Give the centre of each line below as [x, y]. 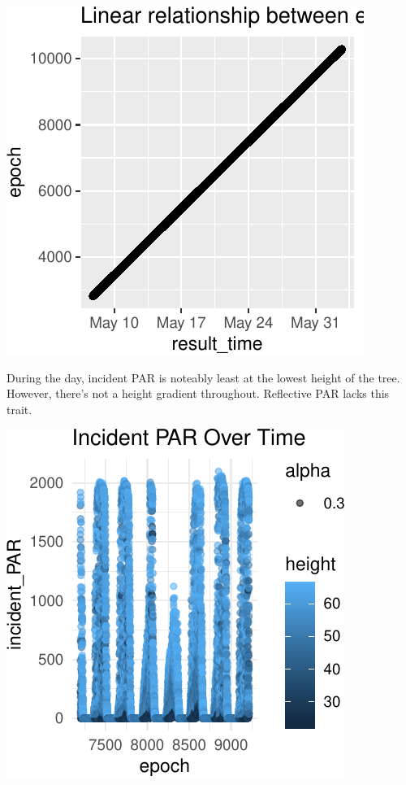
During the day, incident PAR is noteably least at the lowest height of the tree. [203, 377]
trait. [19, 409]
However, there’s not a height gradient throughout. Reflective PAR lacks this [198, 393]
